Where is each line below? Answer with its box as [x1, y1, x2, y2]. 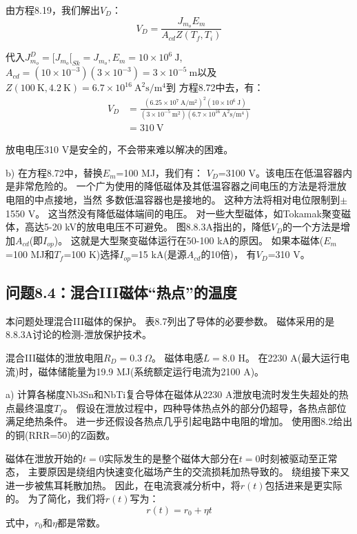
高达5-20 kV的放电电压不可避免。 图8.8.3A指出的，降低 [24, 219, 271, 234]
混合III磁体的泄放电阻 [6, 350, 103, 364]
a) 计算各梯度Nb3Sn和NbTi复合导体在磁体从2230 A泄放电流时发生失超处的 [6, 387, 339, 402]
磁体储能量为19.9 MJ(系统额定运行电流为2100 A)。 [38, 364, 265, 378]
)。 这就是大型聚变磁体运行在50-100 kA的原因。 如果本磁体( [54, 233, 324, 247]
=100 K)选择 [63, 247, 120, 261]
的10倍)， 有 [201, 247, 256, 261]
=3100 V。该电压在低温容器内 [218, 165, 352, 179]
